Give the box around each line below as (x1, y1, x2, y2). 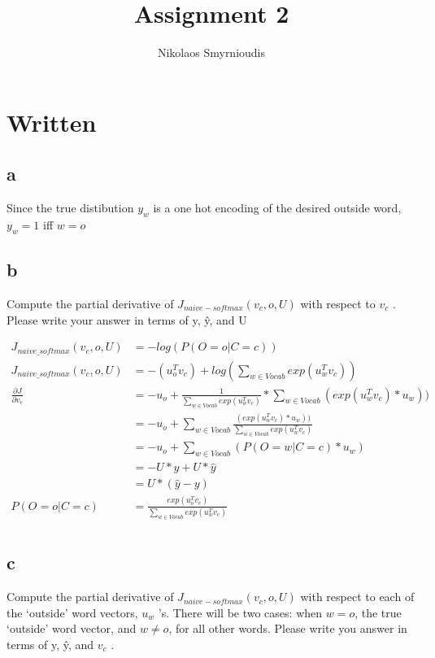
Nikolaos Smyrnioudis (157, 44, 266, 61)
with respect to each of (300, 588, 415, 605)
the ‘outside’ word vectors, (7, 604, 138, 621)
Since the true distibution (7, 199, 134, 216)
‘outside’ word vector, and (7, 620, 137, 637)
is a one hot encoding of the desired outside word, (153, 199, 402, 216)
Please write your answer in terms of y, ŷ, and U (7, 311, 247, 328)
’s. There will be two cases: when (158, 604, 323, 621)
